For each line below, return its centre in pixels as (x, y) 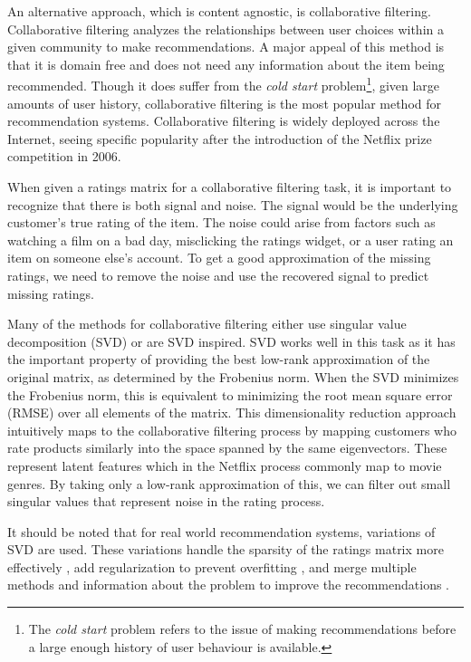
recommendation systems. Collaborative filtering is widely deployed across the (224, 121)
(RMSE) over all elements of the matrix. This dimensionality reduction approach (232, 413)
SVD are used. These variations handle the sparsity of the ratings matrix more (226, 549)
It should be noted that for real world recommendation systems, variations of (221, 531)
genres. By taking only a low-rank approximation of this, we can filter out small (229, 483)
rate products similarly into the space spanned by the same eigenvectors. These (227, 448)
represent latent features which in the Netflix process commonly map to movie (225, 465)
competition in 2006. (64, 156)
